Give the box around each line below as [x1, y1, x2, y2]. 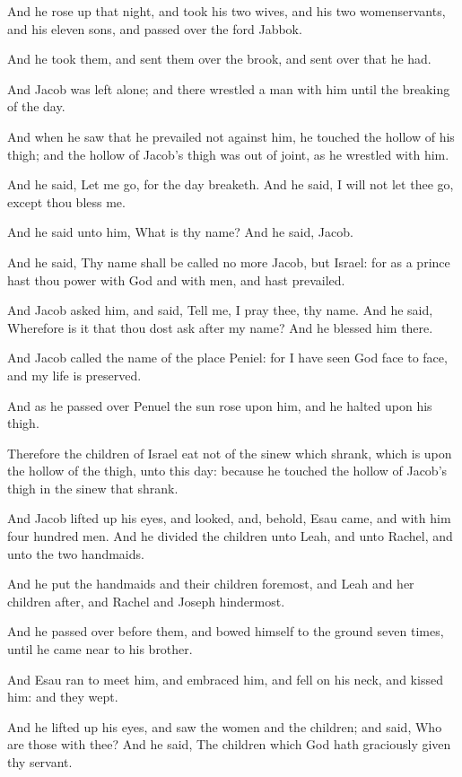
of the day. [7, 97, 65, 116]
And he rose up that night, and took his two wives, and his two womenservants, [7, 2, 446, 20]
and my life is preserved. [7, 365, 142, 384]
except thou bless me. [7, 192, 126, 211]
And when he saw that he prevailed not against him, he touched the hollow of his [7, 127, 455, 145]
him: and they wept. [7, 687, 118, 706]
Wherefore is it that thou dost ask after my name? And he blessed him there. [7, 318, 433, 336]
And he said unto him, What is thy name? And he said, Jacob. [7, 223, 353, 241]
